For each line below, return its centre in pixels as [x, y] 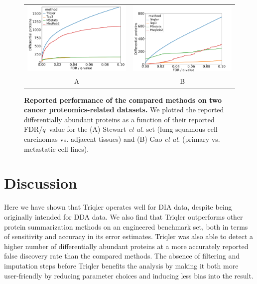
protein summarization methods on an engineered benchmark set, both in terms [126, 226]
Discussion [41, 183]
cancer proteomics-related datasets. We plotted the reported [124, 110]
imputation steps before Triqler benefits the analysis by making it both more [121, 265]
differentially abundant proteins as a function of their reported [119, 119]
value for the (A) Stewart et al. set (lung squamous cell [133, 129]
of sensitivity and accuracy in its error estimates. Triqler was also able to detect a [129, 236]
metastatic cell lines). [57, 148]
